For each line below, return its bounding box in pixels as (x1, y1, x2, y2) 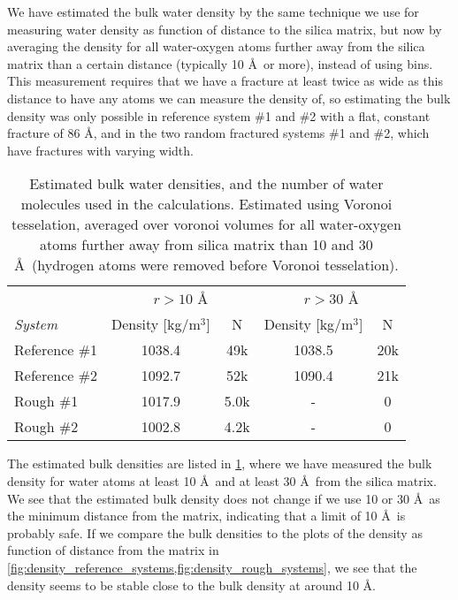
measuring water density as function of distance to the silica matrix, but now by (7, 19, 442, 38)
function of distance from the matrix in (7, 541, 219, 559)
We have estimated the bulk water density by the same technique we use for (7, 3, 419, 20)
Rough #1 (14, 391, 79, 412)
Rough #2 (14, 416, 79, 437)
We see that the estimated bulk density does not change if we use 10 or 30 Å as (7, 489, 440, 507)
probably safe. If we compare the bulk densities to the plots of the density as (7, 523, 423, 542)
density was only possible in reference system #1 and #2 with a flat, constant (7, 106, 431, 125)
